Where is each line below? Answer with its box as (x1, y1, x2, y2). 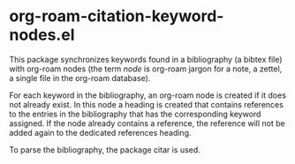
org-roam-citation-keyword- (9, 6, 224, 26)
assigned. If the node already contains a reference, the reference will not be (9, 117, 285, 129)
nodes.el (9, 25, 75, 45)
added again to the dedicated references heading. (9, 127, 192, 138)
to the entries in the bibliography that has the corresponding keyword (9, 108, 261, 119)
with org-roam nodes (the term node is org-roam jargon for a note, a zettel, (9, 63, 283, 74)
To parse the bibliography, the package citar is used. (9, 144, 200, 155)
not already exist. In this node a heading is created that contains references (9, 99, 284, 109)
